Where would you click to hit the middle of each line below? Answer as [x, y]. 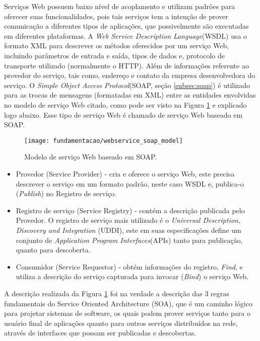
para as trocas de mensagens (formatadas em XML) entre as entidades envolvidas [130, 95]
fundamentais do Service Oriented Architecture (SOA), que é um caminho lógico [128, 303]
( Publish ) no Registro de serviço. [66, 193]
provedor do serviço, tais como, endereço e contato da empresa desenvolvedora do [130, 75]
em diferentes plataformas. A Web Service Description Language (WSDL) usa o [126, 35]
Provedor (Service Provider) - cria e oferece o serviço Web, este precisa [125, 173]
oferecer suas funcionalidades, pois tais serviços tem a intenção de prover [116, 16]
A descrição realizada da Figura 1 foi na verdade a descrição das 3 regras [117, 293]
